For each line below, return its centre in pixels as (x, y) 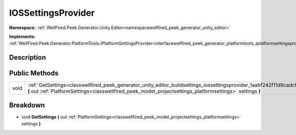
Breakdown (27, 105)
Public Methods (34, 73)
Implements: (22, 36)
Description (28, 57)
